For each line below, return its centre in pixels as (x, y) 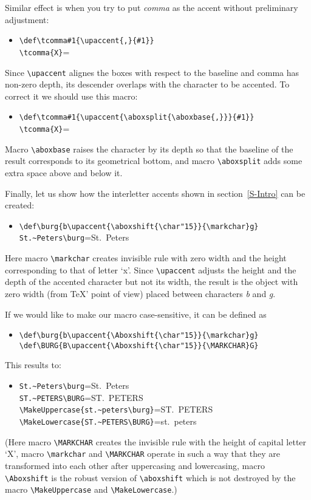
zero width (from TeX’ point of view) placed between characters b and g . (140, 293)
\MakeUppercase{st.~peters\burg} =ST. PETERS (116, 409)
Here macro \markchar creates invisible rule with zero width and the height (146, 258)
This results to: (33, 365)
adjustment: (27, 19)
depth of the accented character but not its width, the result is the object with (152, 282)
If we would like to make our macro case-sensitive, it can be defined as (136, 314)
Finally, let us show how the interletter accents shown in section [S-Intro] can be (155, 193)
